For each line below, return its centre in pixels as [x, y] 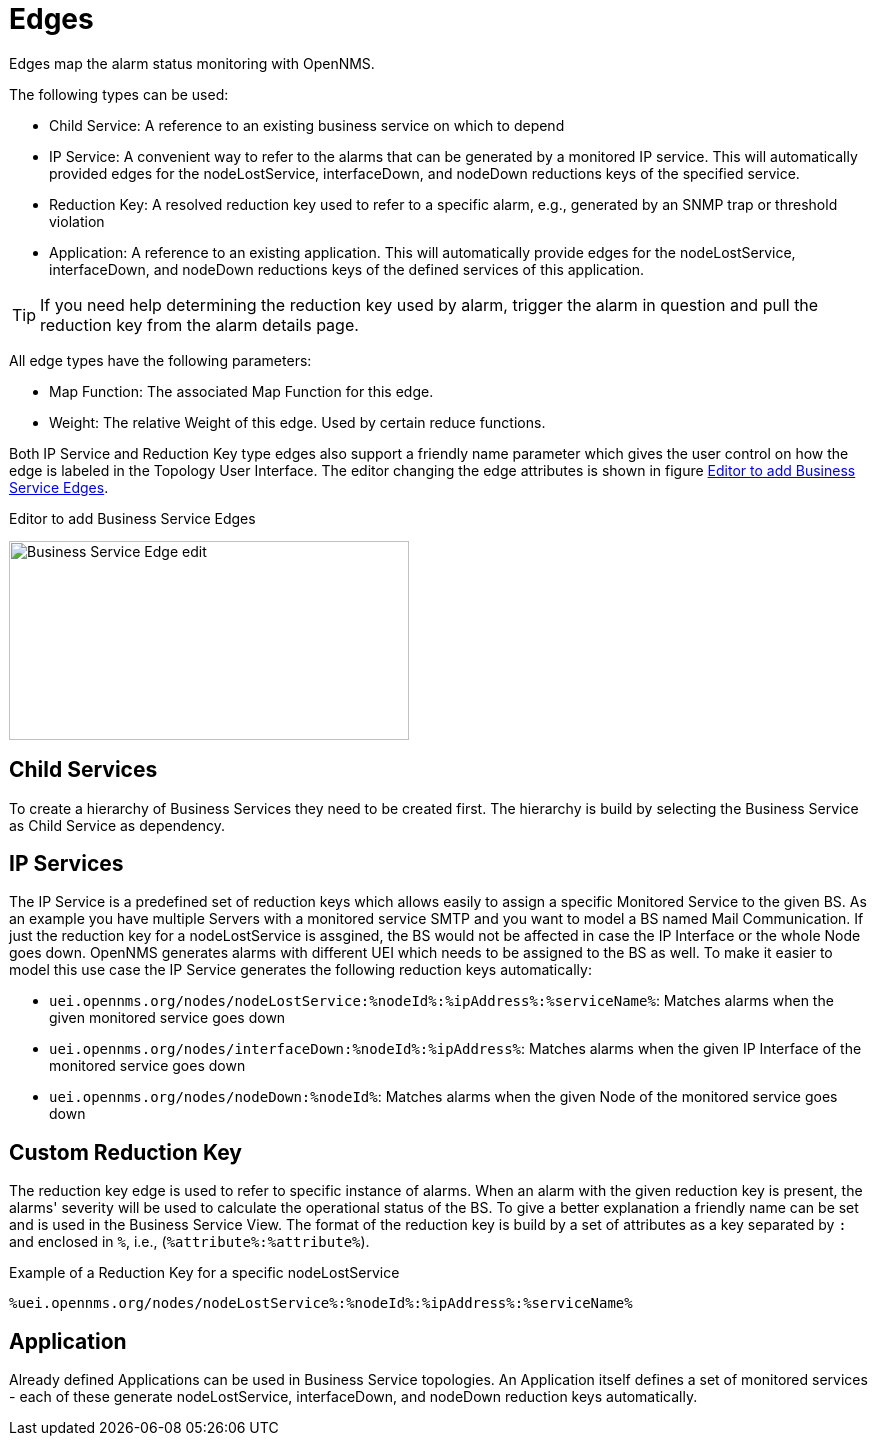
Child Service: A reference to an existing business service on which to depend [307, 125]
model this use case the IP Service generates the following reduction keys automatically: [300, 970]
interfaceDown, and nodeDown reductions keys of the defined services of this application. [347, 269]
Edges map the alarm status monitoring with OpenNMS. [192, 63]
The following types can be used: [119, 94]
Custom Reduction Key [125, 1152]
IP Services [66, 864]
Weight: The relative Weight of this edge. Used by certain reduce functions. [297, 422]
